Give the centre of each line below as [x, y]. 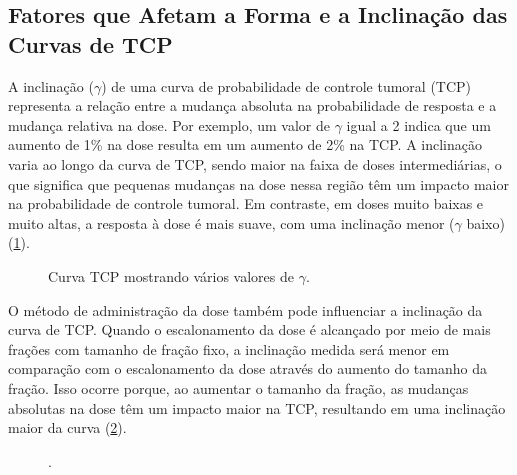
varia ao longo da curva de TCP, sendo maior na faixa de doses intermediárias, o [255, 163]
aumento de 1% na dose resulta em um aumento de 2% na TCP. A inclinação [245, 144]
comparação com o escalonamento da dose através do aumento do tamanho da [247, 368]
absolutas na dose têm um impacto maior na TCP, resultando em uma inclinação [257, 407]
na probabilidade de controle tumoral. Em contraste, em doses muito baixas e [246, 203]
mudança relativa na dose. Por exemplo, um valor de [169, 124]
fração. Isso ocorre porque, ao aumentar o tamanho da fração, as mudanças [238, 387]
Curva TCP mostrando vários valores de [171, 275]
